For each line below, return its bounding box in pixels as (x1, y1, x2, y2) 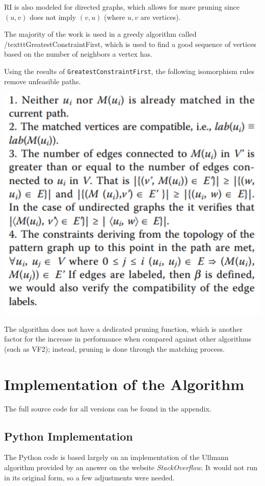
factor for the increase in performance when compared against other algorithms (4, 333, 252, 344)
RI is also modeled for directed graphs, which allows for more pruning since (4, 2, 240, 12)
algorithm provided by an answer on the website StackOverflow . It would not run (4, 461, 258, 472)
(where (104, 11, 125, 22)
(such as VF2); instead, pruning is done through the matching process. (4, 343, 225, 354)
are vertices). (140, 11, 181, 22)
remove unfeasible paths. (4, 76, 81, 86)
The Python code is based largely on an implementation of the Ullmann (4, 452, 229, 463)
